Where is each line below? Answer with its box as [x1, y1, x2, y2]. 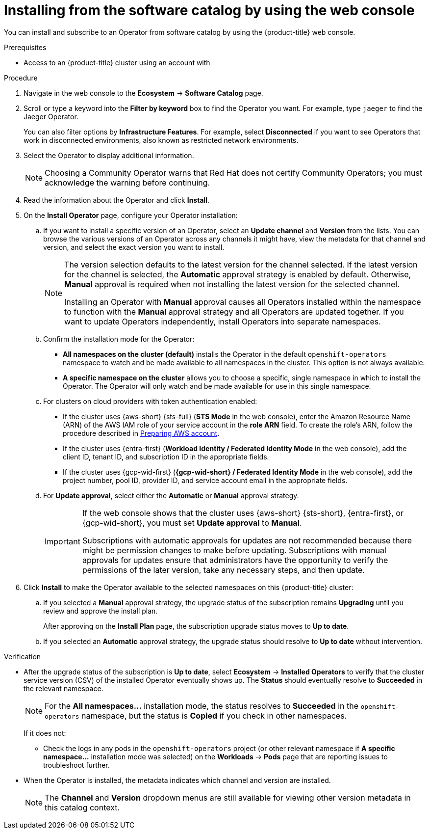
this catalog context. [45, 802, 120, 812]
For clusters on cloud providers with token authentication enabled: [43, 397, 257, 405]
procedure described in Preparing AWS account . [63, 429, 220, 437]
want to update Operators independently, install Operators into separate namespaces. [64, 316, 381, 326]
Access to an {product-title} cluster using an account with [24, 58, 210, 67]
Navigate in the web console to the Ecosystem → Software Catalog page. [24, 88, 263, 97]
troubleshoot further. [43, 760, 110, 769]
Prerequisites [4, 43, 47, 52]
